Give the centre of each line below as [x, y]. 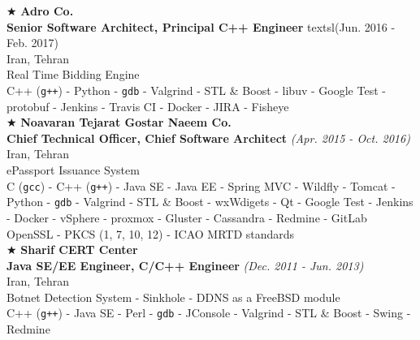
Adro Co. [47, 11]
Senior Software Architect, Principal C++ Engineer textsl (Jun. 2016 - [201, 26]
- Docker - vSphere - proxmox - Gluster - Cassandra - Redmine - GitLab [187, 217]
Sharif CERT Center [79, 250]
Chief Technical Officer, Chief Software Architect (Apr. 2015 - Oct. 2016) [208, 138]
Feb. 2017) [32, 43]
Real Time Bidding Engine [73, 74]
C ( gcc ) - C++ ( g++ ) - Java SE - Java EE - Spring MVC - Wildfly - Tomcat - [201, 185]
